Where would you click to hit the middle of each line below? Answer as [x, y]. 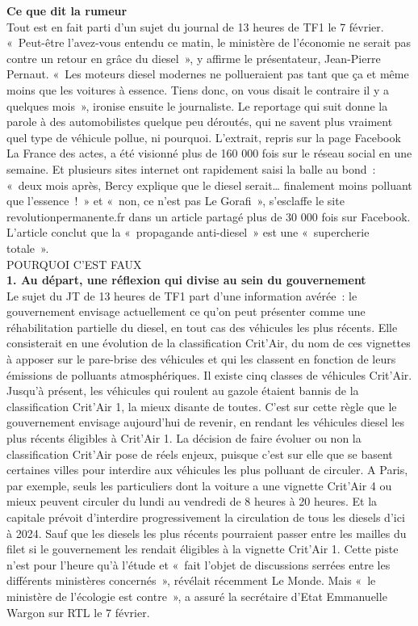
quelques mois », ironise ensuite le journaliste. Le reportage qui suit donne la [197, 105]
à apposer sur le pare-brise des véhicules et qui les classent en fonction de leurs [201, 359]
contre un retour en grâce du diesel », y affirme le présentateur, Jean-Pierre [194, 58]
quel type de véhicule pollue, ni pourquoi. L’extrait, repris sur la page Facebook [204, 137]
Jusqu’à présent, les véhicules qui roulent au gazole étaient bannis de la [183, 391]
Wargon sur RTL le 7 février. [78, 612]
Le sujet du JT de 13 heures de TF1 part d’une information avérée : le [182, 295]
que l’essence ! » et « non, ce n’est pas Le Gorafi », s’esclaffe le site [176, 201]
